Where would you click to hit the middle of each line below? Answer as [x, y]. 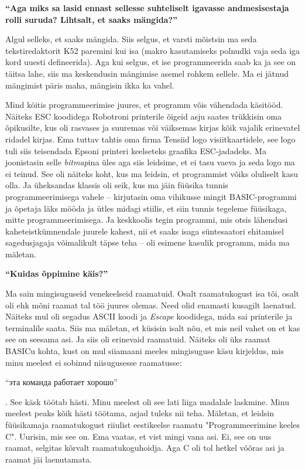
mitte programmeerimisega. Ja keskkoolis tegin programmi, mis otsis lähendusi [147, 220]
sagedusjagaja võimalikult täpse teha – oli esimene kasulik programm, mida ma [148, 242]
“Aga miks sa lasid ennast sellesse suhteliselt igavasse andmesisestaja [147, 8]
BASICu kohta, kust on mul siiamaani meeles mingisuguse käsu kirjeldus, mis [145, 351]
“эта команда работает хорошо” [61, 382]
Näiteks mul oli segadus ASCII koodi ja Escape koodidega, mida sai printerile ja [149, 316]
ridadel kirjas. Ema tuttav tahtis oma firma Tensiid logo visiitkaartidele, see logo [150, 139]
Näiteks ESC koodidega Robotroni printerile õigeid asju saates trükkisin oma [143, 116]
